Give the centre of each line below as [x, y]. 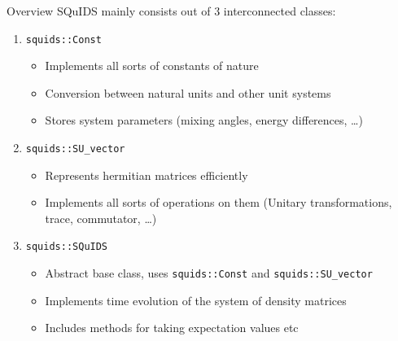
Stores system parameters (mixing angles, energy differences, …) [204, 120]
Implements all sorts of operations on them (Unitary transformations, [219, 202]
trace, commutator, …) [101, 218]
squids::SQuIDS [67, 247]
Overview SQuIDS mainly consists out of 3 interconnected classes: [171, 11]
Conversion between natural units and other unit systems [188, 92]
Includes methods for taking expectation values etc [172, 328]
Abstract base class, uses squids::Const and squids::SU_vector [209, 273]
